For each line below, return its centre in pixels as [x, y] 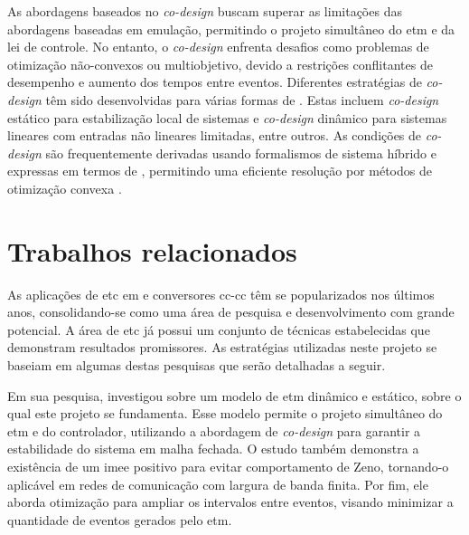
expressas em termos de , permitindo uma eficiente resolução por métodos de [220, 171]
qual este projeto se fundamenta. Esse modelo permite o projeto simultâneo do [225, 413]
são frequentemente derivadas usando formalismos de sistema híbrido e [241, 153]
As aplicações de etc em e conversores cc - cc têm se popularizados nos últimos [221, 294]
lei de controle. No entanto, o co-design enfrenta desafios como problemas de [218, 47]
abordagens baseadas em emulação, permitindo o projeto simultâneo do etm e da [231, 29]
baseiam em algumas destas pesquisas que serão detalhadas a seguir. [197, 365]
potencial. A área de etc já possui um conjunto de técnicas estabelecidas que [219, 329]
